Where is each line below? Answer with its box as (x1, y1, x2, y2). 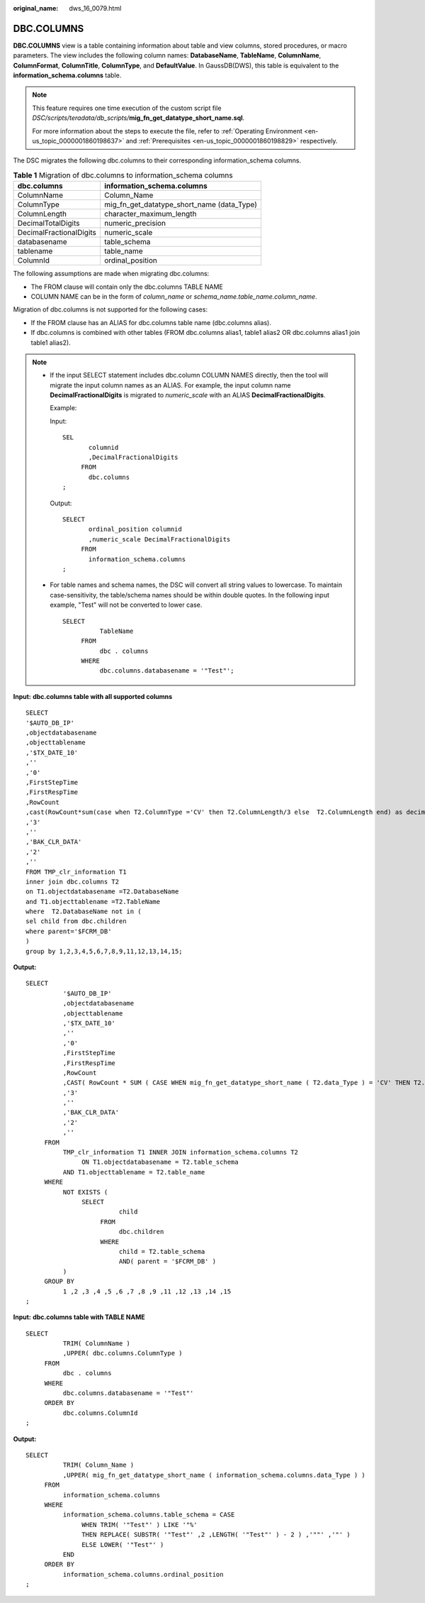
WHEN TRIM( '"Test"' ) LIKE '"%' (81, 1521, 198, 1528)
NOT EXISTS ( (62, 1188, 108, 1196)
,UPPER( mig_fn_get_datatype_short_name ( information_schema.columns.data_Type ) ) (62, 1471, 366, 1479)
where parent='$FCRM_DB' (25, 927, 112, 935)
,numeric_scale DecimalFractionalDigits (89, 535, 231, 543)
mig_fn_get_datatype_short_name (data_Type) (103, 199, 258, 209)
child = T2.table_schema (118, 1247, 205, 1255)
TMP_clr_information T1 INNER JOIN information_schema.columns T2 (62, 1148, 299, 1157)
